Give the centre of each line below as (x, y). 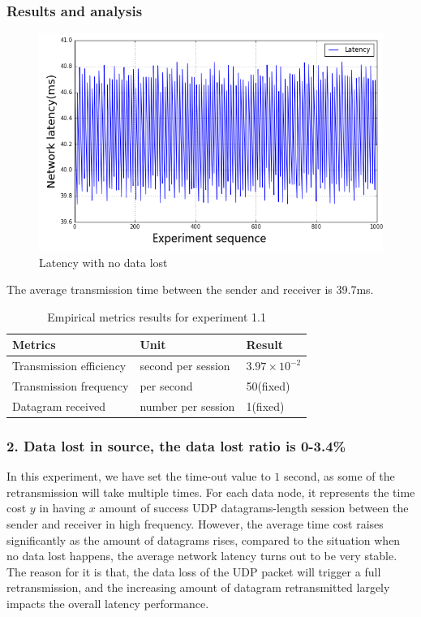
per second (166, 386)
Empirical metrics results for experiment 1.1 (157, 316)
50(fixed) (268, 386)
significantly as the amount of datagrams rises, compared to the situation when (204, 539)
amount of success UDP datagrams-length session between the (254, 508)
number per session (187, 406)
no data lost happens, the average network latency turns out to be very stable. (202, 556)
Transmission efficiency (69, 366)
